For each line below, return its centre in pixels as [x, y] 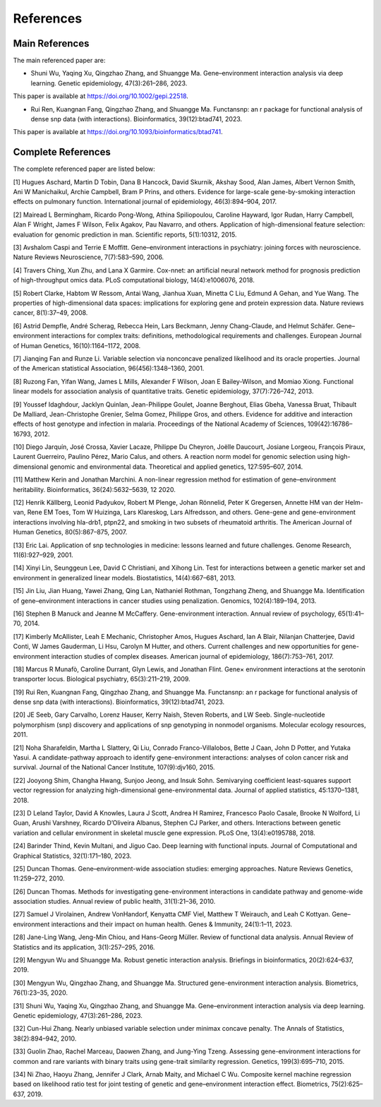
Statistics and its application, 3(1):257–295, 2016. [84, 947]
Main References [51, 43]
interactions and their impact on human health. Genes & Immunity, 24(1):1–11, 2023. [172, 924]
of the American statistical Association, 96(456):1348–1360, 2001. [109, 369]
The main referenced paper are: [59, 61]
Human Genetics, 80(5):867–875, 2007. [70, 532]
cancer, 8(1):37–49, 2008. [50, 313]
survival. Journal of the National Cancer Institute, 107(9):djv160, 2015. [114, 767]
